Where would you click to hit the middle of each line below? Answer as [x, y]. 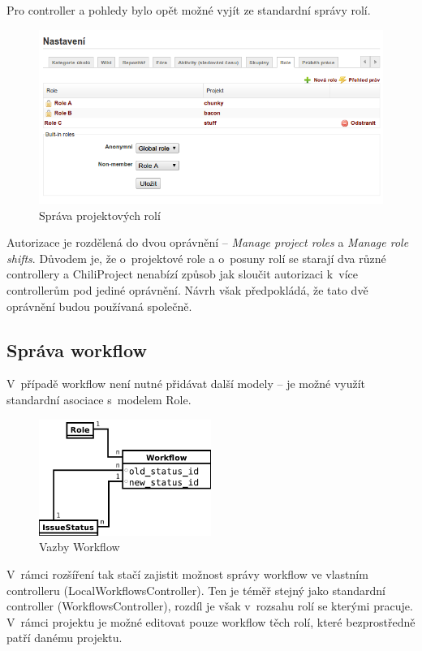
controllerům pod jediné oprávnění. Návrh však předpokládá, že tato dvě [187, 290]
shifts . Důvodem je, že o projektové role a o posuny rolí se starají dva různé [196, 258]
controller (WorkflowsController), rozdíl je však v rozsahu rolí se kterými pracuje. [210, 606]
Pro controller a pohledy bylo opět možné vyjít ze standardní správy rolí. [189, 10]
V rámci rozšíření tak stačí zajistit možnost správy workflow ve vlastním [187, 574]
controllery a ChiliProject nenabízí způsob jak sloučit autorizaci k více [182, 274]
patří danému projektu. [65, 638]
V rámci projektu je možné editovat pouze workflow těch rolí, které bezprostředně [211, 621]
